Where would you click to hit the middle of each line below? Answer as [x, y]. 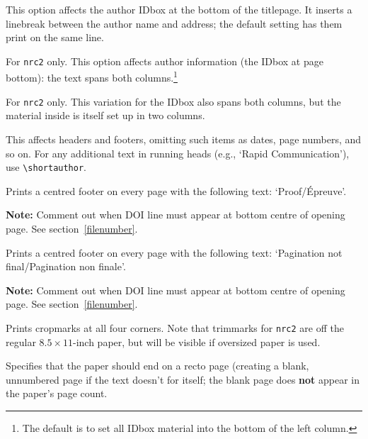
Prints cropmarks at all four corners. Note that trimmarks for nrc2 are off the [175, 327]
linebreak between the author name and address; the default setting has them [174, 23]
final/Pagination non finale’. [66, 266]
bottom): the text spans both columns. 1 [92, 77]
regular [21, 341]
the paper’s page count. [57, 393]
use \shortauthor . [46, 167]
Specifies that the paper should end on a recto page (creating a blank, [157, 366]
